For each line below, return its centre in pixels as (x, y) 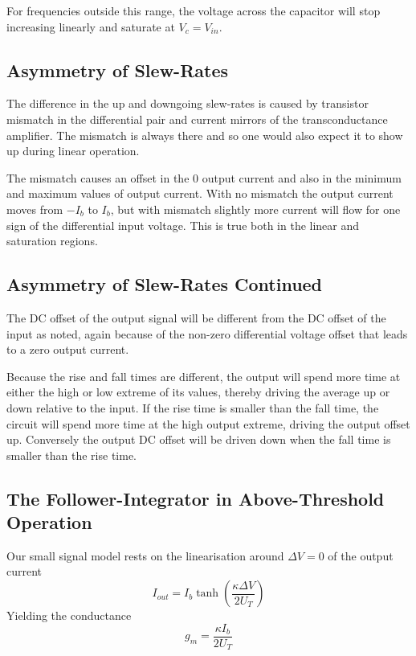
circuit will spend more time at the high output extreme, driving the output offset (208, 423)
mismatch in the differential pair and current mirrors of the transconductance (197, 119)
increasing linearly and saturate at (91, 26)
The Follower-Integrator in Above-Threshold (196, 498)
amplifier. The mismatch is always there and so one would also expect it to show (205, 135)
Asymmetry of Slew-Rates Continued (165, 284)
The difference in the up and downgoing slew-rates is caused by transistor (188, 103)
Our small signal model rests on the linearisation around (145, 555)
